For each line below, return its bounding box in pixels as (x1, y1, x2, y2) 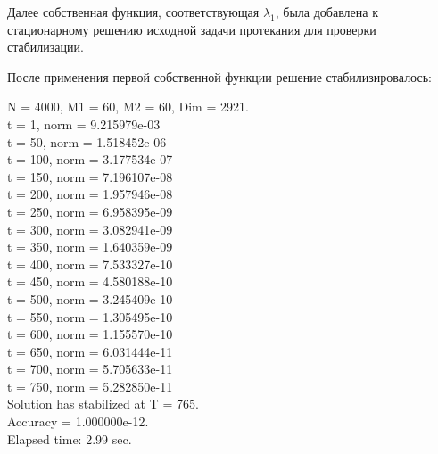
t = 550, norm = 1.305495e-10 (7, 307, 173, 326)
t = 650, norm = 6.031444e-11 (7, 342, 173, 360)
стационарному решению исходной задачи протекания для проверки (7, 20, 376, 38)
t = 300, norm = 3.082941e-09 (7, 219, 173, 238)
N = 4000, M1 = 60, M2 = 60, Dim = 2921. (7, 97, 249, 116)
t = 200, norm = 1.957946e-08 (7, 185, 173, 203)
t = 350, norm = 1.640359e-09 (7, 237, 173, 256)
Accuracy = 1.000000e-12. (7, 412, 149, 431)
